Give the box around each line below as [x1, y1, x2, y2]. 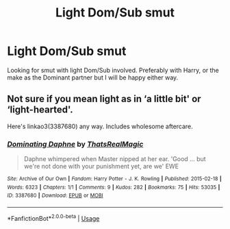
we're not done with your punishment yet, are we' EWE [23, 162, 179, 171]
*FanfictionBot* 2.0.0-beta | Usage [7, 213, 100, 222]
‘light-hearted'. [7, 104, 73, 116]
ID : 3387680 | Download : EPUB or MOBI [7, 192, 104, 200]
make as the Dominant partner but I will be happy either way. [7, 73, 179, 82]
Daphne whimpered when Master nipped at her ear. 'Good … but [23, 155, 207, 163]
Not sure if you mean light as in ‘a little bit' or [7, 93, 201, 105]
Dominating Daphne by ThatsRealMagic [7, 139, 144, 149]
